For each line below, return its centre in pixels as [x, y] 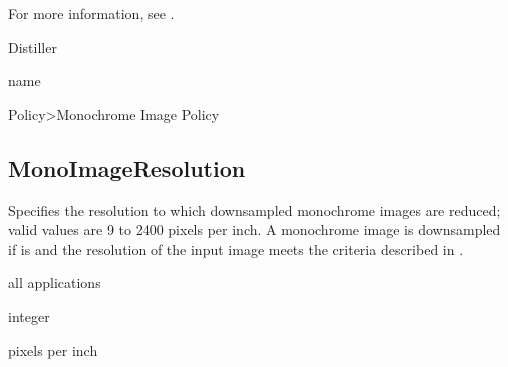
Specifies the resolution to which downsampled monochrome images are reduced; [254, 209]
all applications [54, 282]
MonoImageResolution [127, 167]
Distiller [32, 46]
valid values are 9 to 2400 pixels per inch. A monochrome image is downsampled [254, 229]
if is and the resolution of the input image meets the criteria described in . [236, 248]
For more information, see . [91, 13]
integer [29, 315]
